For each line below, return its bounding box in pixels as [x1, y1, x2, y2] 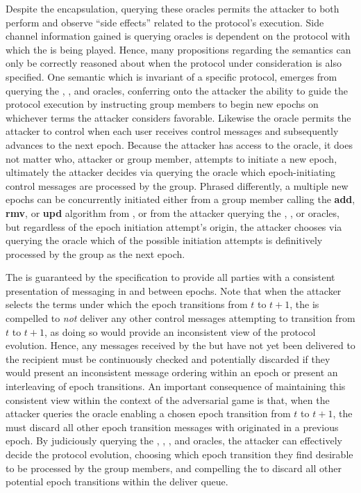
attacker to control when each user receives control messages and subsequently [6, 124, 339, 138]
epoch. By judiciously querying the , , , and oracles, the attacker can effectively [6, 433, 343, 448]
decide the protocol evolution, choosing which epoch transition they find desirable [6, 447, 353, 461]
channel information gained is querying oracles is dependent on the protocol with [6, 29, 351, 43]
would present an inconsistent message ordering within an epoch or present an [6, 365, 338, 380]
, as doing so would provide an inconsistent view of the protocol [44, 324, 316, 339]
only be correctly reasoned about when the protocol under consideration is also [6, 56, 342, 70]
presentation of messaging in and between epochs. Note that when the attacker [6, 283, 342, 298]
